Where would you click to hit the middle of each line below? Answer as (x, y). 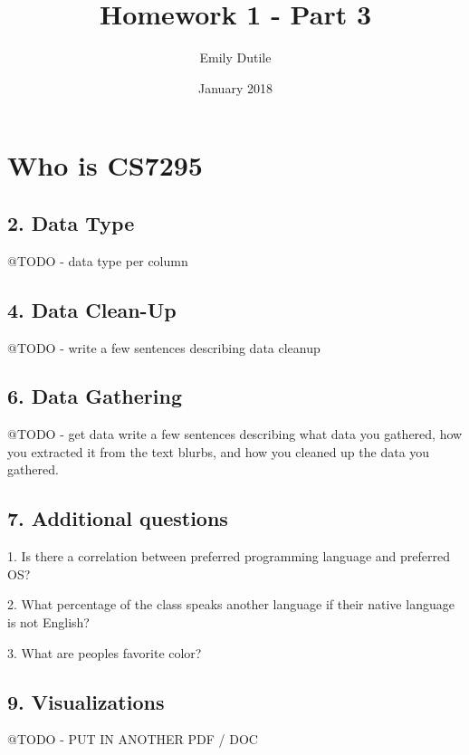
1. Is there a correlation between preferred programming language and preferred (229, 556)
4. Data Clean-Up (92, 309)
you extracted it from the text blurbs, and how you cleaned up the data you (219, 451)
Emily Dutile (235, 57)
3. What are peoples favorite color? (105, 652)
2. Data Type (71, 222)
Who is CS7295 (105, 165)
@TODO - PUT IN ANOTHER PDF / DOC (133, 739)
